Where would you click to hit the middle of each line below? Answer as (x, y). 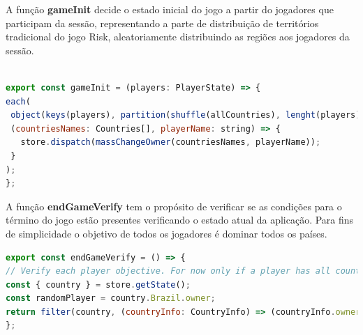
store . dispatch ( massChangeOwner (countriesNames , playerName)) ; (171, 142)
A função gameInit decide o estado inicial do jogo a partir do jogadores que (170, 9)
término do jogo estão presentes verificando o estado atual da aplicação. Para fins (180, 220)
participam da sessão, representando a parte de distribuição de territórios (162, 23)
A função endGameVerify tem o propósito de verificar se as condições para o (174, 206)
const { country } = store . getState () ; (98, 285)
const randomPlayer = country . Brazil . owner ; (111, 298)
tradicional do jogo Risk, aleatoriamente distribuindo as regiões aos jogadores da (178, 37)
